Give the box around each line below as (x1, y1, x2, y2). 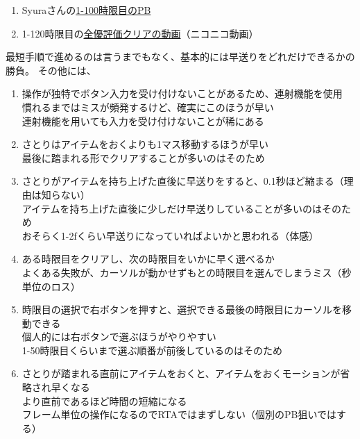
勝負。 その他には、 (6, 63, 96, 77)
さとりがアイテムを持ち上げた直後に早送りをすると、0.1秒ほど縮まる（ (22, 174, 344, 188)
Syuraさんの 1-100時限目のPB (22, 3, 151, 17)
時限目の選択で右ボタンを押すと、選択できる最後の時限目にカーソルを (22, 302, 342, 317)
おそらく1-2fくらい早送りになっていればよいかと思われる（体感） (22, 228, 319, 242)
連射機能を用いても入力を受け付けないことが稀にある (22, 113, 264, 128)
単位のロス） (22, 279, 80, 293)
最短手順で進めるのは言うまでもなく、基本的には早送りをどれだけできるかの (6, 49, 355, 64)
